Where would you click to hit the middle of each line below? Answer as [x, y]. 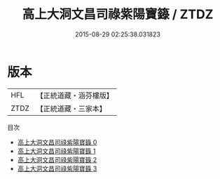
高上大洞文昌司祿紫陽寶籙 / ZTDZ [118, 14]
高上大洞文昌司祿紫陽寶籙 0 [57, 142]
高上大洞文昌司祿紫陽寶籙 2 [57, 159]
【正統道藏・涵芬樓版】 [75, 95]
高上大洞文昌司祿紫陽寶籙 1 [56, 151]
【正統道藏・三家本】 [71, 108]
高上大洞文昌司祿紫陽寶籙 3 [57, 168]
